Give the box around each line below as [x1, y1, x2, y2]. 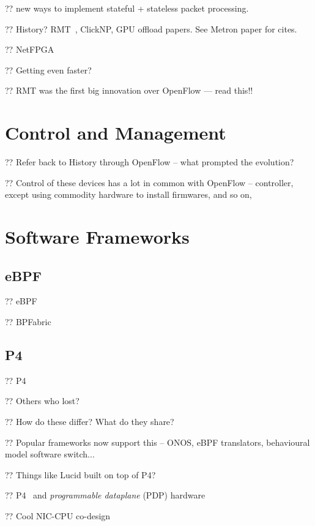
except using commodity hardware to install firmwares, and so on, [5, 188, 252, 201]
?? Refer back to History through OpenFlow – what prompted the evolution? [5, 156, 294, 168]
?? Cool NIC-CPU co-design [5, 509, 111, 522]
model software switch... [5, 448, 95, 460]
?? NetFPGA [5, 43, 54, 56]
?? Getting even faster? [5, 63, 92, 76]
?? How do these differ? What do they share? [5, 415, 174, 428]
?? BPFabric [5, 315, 51, 328]
